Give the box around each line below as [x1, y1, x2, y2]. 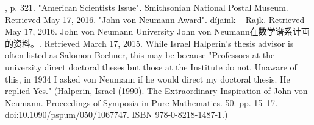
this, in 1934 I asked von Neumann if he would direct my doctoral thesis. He [5, 72, 290, 85]
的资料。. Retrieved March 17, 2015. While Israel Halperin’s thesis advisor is [5, 36, 294, 49]
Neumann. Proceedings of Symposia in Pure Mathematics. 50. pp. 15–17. [5, 96, 278, 109]
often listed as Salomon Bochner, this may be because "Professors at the [5, 49, 275, 61]
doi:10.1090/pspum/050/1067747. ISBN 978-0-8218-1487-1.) [5, 108, 228, 121]
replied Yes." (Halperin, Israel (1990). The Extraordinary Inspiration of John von [5, 84, 308, 97]
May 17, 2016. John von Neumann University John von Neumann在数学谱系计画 [5, 25, 310, 38]
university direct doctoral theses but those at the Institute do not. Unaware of [5, 60, 297, 73]
